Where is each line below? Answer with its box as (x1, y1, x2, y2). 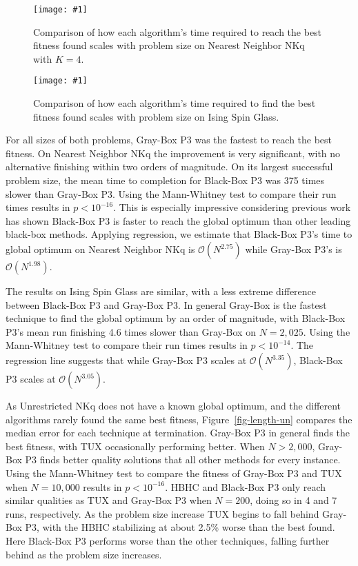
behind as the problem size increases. (6, 547, 162, 561)
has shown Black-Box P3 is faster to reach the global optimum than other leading (6, 213, 351, 228)
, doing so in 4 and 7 (250, 493, 337, 507)
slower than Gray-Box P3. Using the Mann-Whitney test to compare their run (6, 186, 337, 201)
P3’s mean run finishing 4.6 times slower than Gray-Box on (6, 324, 256, 338)
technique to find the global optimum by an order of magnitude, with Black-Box (6, 311, 346, 325)
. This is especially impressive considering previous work (113, 200, 351, 214)
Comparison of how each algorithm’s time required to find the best (33, 96, 316, 110)
